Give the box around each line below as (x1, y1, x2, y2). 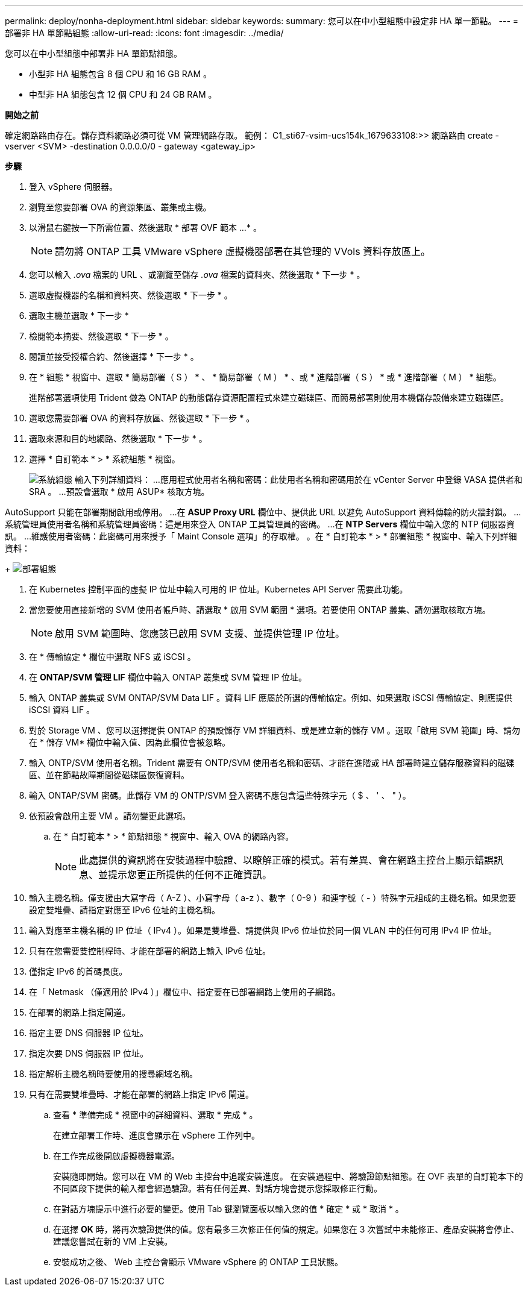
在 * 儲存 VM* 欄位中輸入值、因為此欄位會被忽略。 (29, 737, 231, 747)
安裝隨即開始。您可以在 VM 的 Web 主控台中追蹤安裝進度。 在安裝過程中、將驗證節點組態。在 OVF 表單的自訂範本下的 (53, 1171, 523, 1181)
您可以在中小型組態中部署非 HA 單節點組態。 (5, 48, 182, 58)
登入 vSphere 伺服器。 (29, 181, 118, 192)
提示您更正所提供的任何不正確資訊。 (108, 869, 272, 881)
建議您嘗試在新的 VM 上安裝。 (53, 1236, 173, 1246)
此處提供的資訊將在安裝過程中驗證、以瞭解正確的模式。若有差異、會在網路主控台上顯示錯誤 (79, 854, 494, 866)
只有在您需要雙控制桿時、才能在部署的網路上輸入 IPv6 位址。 (29, 946, 271, 956)
